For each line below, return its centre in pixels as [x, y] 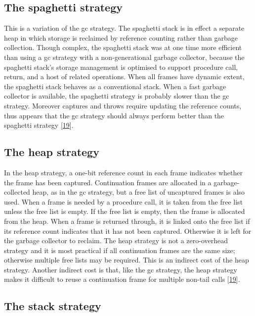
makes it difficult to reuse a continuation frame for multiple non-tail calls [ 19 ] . [122, 279]
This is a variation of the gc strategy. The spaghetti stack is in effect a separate [124, 28]
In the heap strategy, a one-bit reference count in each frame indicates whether [123, 172]
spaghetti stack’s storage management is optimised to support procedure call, [121, 67]
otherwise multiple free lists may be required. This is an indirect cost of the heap [127, 260]
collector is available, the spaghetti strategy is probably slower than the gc [117, 96]
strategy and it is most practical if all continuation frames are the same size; [120, 250]
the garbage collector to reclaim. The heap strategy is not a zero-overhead [116, 240]
